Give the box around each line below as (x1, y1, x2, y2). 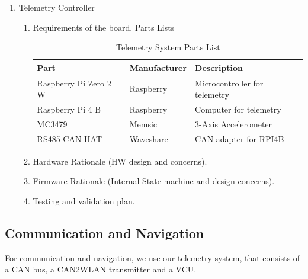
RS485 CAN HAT (37, 132, 102, 145)
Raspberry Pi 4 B (37, 103, 101, 116)
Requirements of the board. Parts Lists (33, 21, 175, 33)
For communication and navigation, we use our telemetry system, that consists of (5, 251, 300, 264)
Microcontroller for (195, 76, 264, 89)
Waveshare (129, 132, 168, 145)
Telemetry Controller (18, 1, 95, 13)
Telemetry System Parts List (115, 41, 220, 53)
